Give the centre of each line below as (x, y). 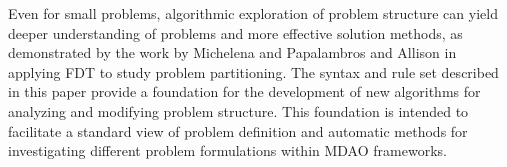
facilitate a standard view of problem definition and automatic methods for (238, 130)
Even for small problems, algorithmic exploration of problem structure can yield (253, 13)
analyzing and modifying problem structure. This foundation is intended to (238, 110)
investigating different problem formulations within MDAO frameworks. (227, 150)
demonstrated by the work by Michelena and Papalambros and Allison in (232, 52)
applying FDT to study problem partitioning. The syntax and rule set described (253, 71)
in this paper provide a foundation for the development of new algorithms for (244, 91)
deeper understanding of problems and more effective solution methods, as (235, 32)
